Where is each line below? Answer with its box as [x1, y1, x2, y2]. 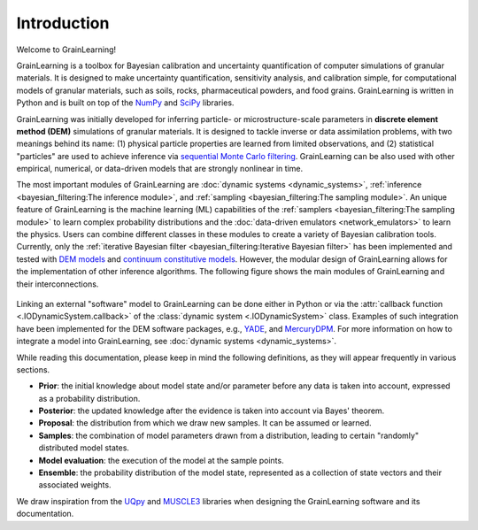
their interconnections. [16, 279, 99, 289]
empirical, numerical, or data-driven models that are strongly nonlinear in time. [16, 164, 304, 174]
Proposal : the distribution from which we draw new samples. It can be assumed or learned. [38, 418, 372, 428]
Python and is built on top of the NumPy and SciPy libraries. [16, 97, 235, 108]
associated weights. [38, 480, 112, 490]
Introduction [16, 13, 110, 33]
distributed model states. [38, 442, 130, 453]
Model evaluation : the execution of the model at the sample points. [38, 455, 284, 465]
